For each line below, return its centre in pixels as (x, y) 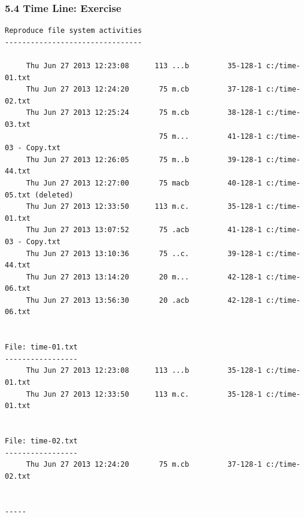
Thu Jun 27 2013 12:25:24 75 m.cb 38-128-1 (144, 113)
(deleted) (54, 195)
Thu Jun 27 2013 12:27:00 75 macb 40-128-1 (144, 183)
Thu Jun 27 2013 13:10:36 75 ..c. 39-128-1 (144, 253)
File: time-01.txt (41, 347)
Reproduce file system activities (74, 31)
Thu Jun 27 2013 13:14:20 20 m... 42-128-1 (144, 277)
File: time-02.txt (41, 441)
